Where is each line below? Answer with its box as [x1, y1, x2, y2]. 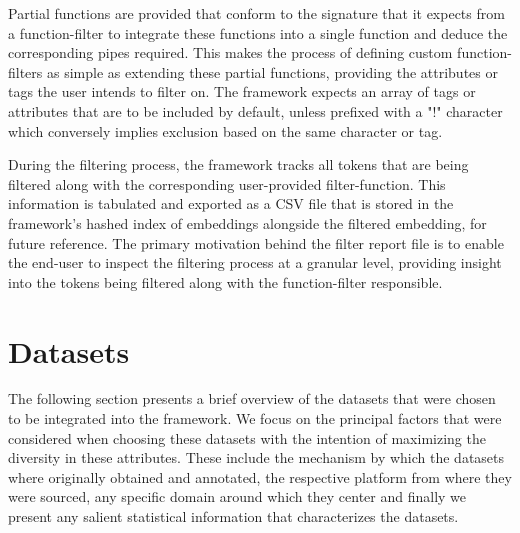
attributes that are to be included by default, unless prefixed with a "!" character [8, 100, 503, 121]
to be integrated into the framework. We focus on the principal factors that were [8, 408, 502, 429]
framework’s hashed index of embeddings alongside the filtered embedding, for [8, 212, 487, 233]
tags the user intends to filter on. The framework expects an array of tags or [8, 81, 476, 102]
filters [8, 61, 43, 82]
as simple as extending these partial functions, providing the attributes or [47, 61, 498, 82]
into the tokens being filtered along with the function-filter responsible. [8, 271, 443, 292]
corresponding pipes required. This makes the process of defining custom [8, 42, 453, 63]
